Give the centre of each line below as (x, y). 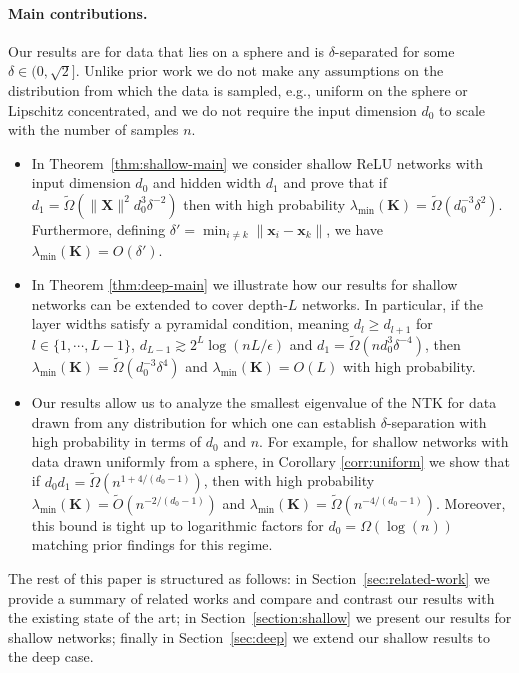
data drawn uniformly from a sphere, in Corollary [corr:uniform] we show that (270, 460)
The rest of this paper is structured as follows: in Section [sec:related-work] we (249, 578)
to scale (462, 109)
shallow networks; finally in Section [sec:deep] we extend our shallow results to (249, 636)
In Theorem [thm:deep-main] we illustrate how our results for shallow (244, 284)
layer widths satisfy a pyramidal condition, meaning (190, 323)
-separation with (436, 421)
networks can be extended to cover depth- (159, 303)
